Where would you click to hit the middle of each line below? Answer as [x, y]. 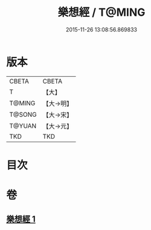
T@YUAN [23, 126]
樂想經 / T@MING [101, 12]
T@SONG [23, 114]
